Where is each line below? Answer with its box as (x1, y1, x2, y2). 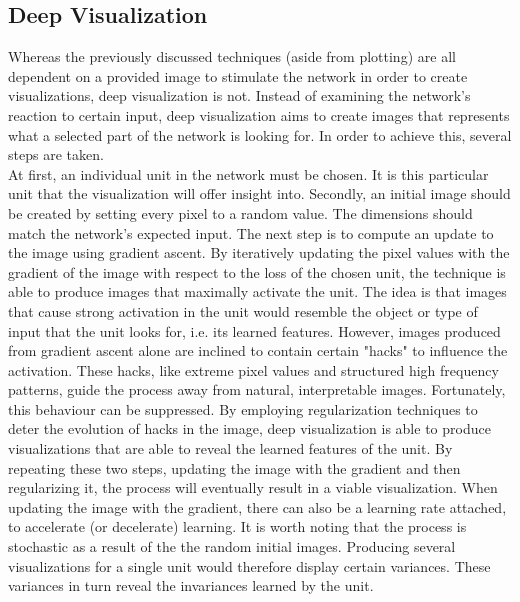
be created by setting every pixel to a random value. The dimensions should (8, 202, 473, 223)
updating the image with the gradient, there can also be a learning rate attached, (8, 496, 507, 517)
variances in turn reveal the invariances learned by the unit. (8, 575, 374, 596)
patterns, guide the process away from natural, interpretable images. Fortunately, (8, 379, 506, 400)
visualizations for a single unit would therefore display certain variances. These (8, 555, 491, 576)
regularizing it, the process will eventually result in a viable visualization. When (8, 477, 498, 498)
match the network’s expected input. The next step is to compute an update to (8, 222, 494, 243)
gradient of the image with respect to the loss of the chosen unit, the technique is (8, 261, 506, 282)
